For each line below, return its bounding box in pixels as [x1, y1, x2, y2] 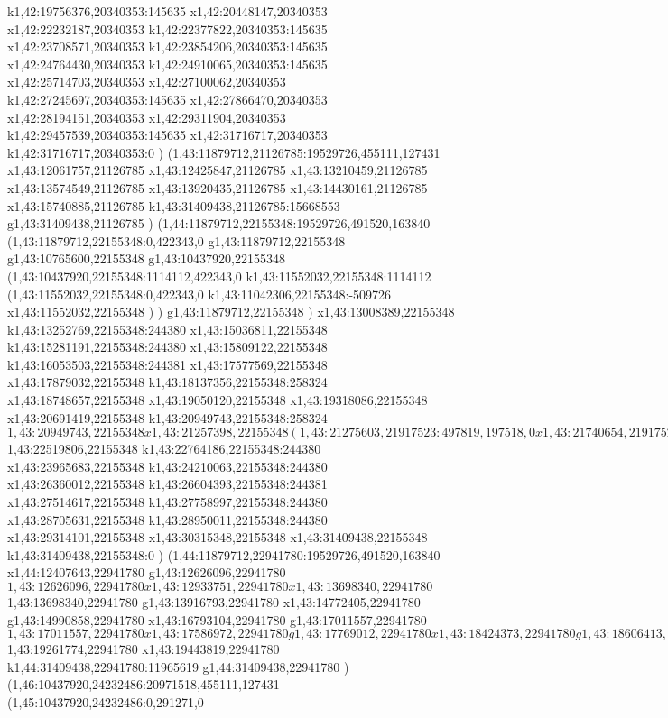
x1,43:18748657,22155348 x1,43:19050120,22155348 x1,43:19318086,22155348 [7, 391, 428, 410]
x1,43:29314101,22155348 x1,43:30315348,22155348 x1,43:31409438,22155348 [7, 528, 428, 547]
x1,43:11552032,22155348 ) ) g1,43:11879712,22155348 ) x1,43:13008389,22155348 [7, 302, 455, 321]
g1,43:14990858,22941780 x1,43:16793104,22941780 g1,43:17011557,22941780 [7, 610, 427, 629]
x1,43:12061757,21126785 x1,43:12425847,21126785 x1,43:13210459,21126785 [7, 161, 428, 179]
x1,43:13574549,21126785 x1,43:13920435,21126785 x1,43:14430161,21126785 [7, 178, 428, 197]
